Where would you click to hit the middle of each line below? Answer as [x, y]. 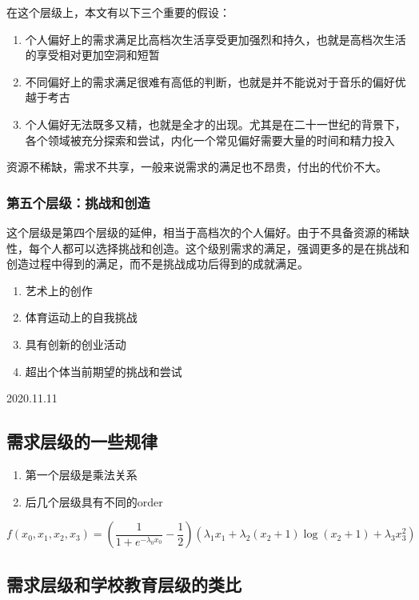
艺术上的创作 [59, 290]
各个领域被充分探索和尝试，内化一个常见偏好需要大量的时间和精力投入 [210, 140]
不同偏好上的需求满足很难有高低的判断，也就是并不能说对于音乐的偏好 [210, 81]
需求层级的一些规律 [82, 441]
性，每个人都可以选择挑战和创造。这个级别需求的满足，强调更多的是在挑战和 [208, 248]
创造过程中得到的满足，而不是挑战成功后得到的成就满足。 [158, 264]
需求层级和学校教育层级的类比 [124, 584]
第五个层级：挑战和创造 [78, 202]
